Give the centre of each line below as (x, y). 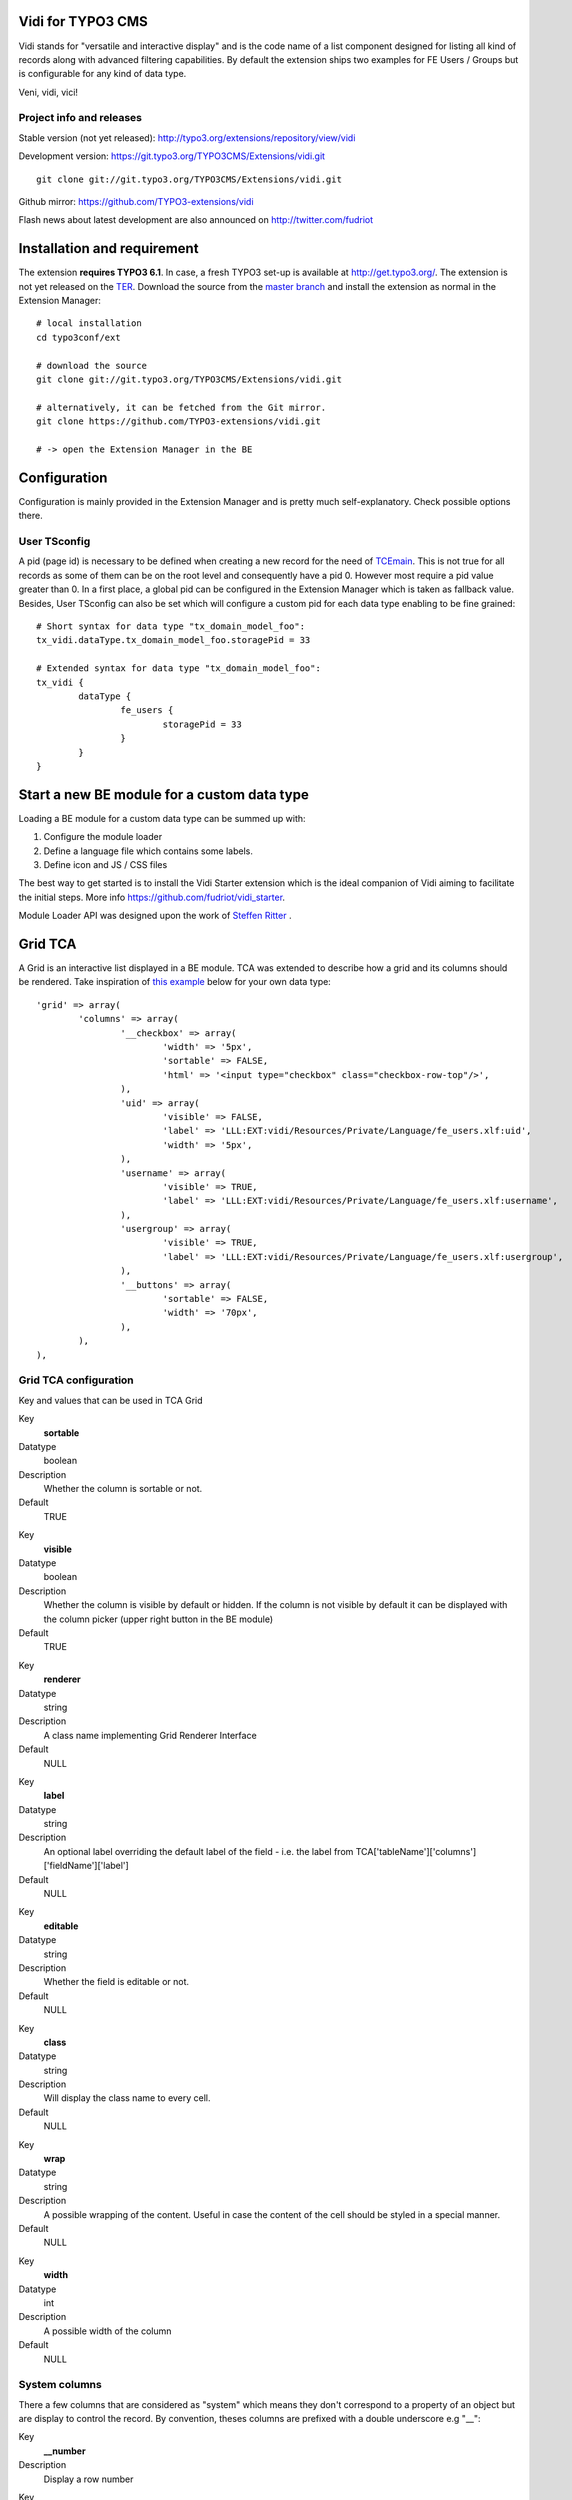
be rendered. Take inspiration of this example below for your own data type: (175, 982)
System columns (60, 2385)
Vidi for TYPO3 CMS (83, 21)
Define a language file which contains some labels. (148, 851)
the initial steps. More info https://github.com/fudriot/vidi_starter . (151, 897)
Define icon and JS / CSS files (105, 864)
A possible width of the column (107, 2331)
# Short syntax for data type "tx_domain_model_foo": (170, 626)
